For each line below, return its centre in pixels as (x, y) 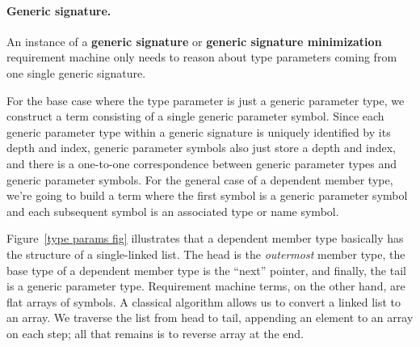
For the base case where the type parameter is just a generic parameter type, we (206, 100)
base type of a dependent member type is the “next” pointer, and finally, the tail (206, 270)
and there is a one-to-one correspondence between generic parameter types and (202, 163)
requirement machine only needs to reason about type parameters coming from (202, 57)
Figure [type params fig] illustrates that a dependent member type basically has (205, 238)
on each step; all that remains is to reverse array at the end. (155, 333)
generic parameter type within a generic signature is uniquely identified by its (199, 131)
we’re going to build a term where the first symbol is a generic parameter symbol (207, 195)
